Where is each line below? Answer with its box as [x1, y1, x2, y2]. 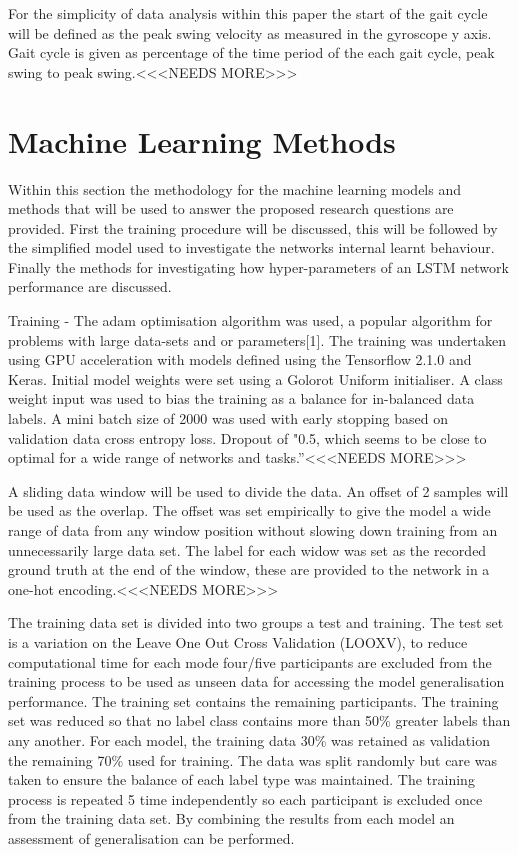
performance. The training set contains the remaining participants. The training [8, 690, 499, 711]
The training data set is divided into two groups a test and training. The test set [8, 612, 504, 633]
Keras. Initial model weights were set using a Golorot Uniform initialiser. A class [8, 368, 503, 389]
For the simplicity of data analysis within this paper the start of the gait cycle [8, 3, 488, 23]
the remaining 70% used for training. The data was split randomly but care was [8, 749, 497, 770]
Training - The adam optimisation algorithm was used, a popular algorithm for [8, 310, 493, 331]
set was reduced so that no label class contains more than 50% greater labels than [8, 710, 511, 731]
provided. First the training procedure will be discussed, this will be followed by [8, 217, 498, 238]
